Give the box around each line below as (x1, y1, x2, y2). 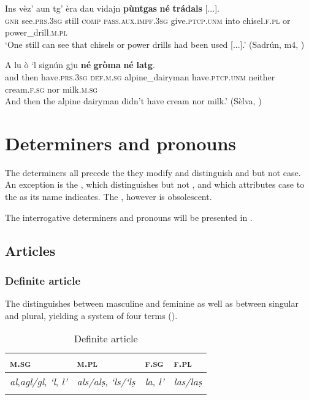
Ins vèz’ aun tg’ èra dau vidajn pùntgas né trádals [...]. (5, 2, 219, 14)
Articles (5, 240, 56, 260)
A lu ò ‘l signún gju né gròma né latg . (5, 58, 155, 71)
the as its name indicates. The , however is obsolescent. (5, 190, 212, 203)
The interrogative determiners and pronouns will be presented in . (5, 210, 253, 223)
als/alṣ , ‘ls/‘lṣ (77, 374, 135, 389)
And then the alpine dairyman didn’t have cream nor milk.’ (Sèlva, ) (5, 94, 262, 107)
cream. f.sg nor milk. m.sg (5, 82, 98, 95)
